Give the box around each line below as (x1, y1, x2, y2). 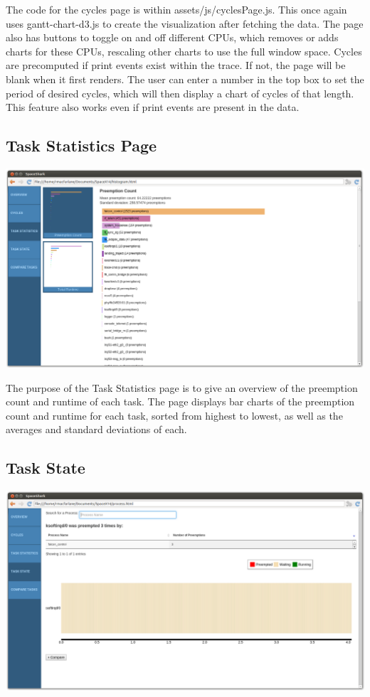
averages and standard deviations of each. (6, 422, 187, 437)
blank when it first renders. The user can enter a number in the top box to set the (6, 71, 364, 86)
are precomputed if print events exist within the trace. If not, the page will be (6, 58, 346, 73)
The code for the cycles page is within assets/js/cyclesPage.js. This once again (6, 2, 347, 16)
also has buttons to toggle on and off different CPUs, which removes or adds (6, 30, 339, 45)
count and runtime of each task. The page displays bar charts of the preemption (6, 394, 355, 409)
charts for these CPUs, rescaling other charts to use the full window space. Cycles (6, 43, 362, 58)
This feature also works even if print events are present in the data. (6, 100, 300, 115)
